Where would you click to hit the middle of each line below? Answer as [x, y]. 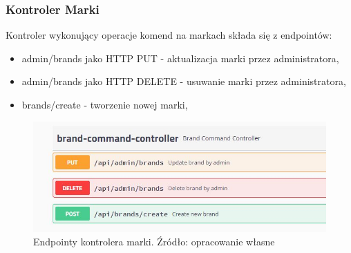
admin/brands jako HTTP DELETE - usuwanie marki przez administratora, [184, 81]
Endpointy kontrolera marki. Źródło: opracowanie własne [154, 242]
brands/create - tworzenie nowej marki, [105, 104]
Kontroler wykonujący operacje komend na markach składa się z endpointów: [169, 35]
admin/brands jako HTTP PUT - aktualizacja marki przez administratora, [180, 58]
